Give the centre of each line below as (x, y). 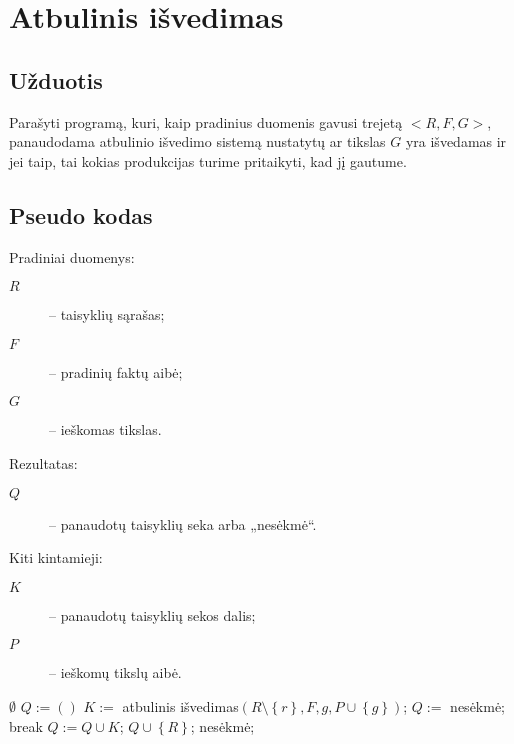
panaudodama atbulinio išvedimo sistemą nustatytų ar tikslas (197, 141)
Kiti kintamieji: (56, 557)
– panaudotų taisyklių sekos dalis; (152, 614)
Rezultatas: (43, 462)
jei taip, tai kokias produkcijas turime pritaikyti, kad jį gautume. (208, 160)
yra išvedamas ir (456, 141)
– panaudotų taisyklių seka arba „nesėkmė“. (183, 523)
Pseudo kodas (81, 214)
